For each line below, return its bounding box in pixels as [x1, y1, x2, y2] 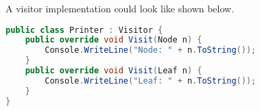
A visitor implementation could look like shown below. [5, 1, 235, 15]
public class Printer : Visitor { [5, 25, 163, 35]
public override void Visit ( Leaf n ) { [25, 66, 202, 76]
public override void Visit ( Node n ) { [25, 35, 202, 45]
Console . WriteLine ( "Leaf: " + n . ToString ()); [45, 75, 257, 86]
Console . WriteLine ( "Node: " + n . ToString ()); [45, 45, 257, 56]
